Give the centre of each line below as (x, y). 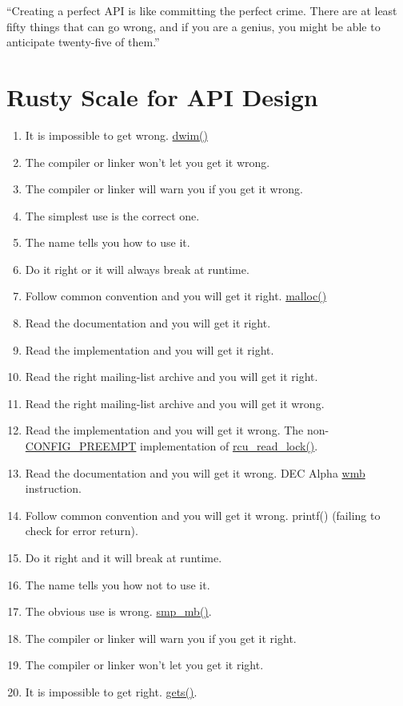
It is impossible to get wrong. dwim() (116, 135)
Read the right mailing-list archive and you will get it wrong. (175, 403)
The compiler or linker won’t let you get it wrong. (148, 162)
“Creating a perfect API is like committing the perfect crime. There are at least (202, 10)
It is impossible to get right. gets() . (111, 691)
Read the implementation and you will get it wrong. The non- (177, 430)
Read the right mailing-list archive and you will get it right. (172, 377)
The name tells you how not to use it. (118, 584)
